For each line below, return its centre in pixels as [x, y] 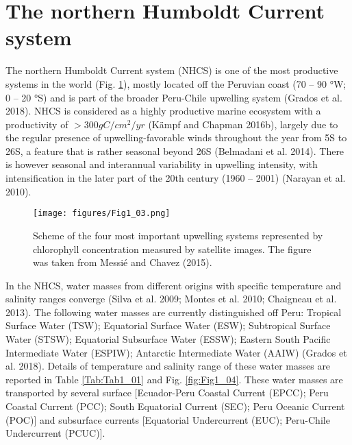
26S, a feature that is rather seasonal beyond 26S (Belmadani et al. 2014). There [175, 151]
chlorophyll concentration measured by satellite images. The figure [172, 249]
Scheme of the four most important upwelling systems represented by [178, 235]
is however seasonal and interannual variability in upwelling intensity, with [162, 164]
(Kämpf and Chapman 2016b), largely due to [243, 124]
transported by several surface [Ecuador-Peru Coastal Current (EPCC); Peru [167, 393]
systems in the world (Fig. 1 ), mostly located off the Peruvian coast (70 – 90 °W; [176, 83]
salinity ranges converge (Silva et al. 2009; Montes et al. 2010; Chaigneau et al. [171, 299]
